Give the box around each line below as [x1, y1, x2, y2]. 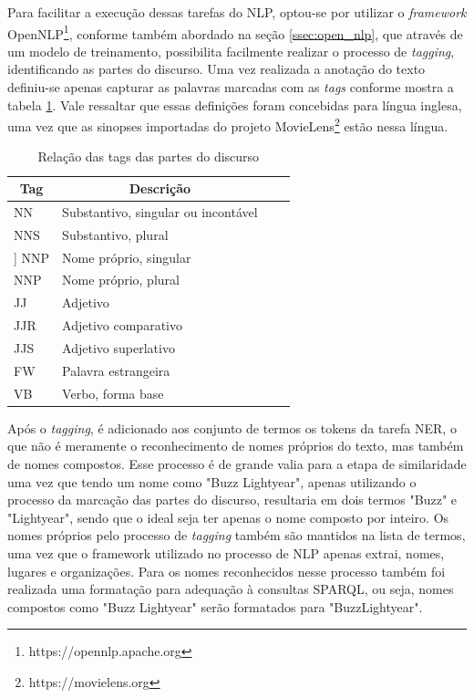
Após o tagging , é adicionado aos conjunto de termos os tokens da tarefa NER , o [7, 418, 457, 437]
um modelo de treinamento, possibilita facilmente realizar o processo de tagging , [7, 41, 455, 60]
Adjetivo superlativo [62, 338, 175, 357]
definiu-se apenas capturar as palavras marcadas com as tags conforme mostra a [7, 78, 454, 97]
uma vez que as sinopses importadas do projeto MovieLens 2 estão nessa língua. [7, 114, 448, 135]
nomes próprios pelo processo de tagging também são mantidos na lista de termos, [7, 526, 466, 545]
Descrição [129, 179, 191, 198]
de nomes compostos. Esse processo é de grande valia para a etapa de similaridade [7, 453, 467, 473]
